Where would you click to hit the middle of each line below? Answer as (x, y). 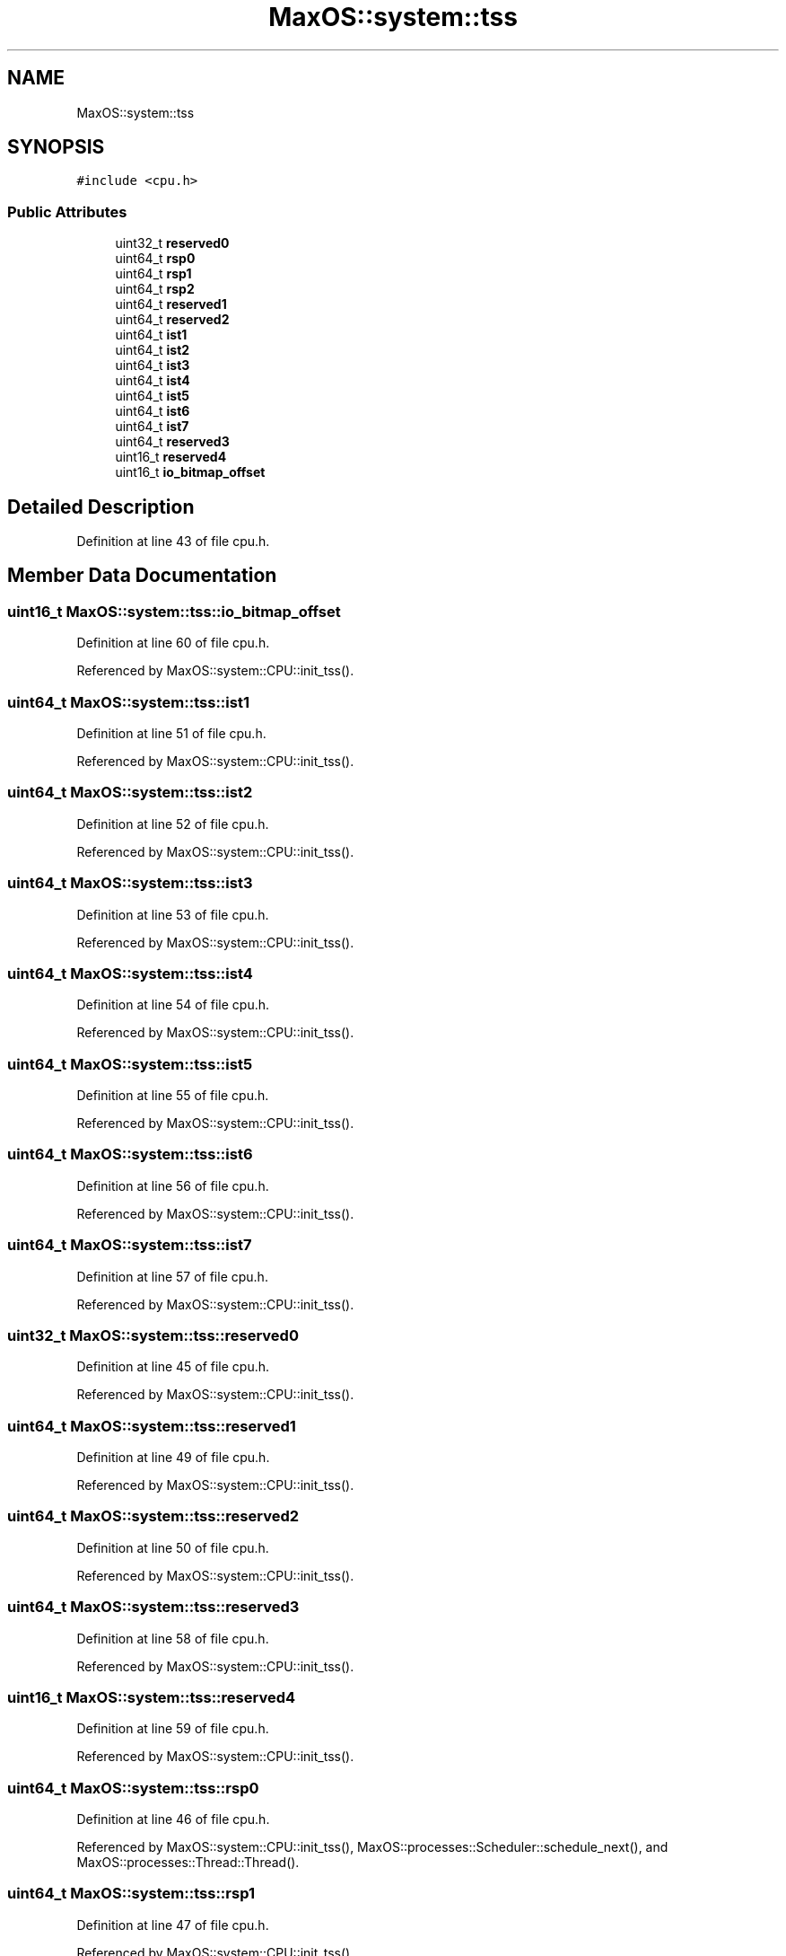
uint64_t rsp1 (153, 274)
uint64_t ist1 (151, 335)
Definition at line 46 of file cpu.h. (173, 1819)
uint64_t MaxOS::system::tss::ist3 (130, 883)
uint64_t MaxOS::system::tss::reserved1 (152, 1426)
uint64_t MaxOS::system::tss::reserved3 (153, 1607)
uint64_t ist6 (153, 411)
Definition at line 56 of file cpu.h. (173, 1185)
